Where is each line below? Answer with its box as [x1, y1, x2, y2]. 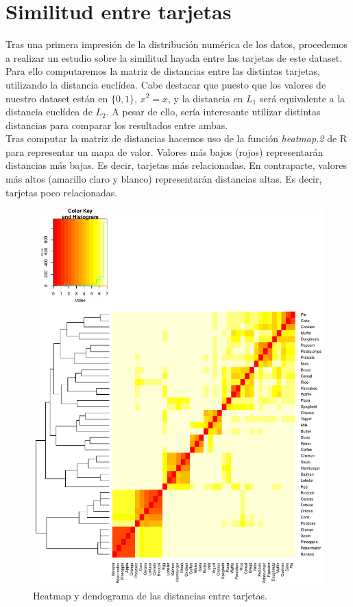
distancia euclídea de [5, 104, 93, 119]
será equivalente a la [259, 91, 345, 105]
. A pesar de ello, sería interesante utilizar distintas [106, 104, 321, 119]
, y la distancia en [168, 91, 243, 105]
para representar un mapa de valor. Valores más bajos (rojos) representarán [5, 144, 324, 159]
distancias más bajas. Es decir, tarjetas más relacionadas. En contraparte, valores [5, 158, 347, 172]
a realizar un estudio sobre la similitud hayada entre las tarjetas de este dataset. [5, 50, 343, 65]
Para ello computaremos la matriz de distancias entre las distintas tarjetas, [5, 64, 321, 78]
